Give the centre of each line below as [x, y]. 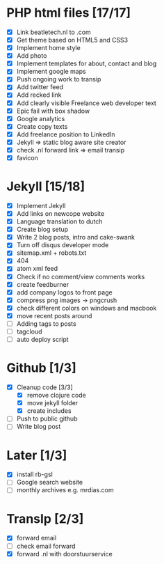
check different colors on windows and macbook [87, 308]
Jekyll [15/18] [46, 187]
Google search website [50, 483]
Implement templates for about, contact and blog [87, 63]
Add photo [32, 56]
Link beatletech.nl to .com [54, 32]
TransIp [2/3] [45, 518]
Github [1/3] [42, 368]
